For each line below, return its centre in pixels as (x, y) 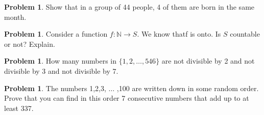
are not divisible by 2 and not (208, 61)
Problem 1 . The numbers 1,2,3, (55, 88)
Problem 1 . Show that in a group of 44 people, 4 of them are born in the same (129, 7)
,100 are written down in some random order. (188, 88)
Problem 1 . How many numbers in (61, 61)
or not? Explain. (30, 44)
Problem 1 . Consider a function (56, 34)
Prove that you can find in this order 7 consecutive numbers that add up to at (127, 98)
